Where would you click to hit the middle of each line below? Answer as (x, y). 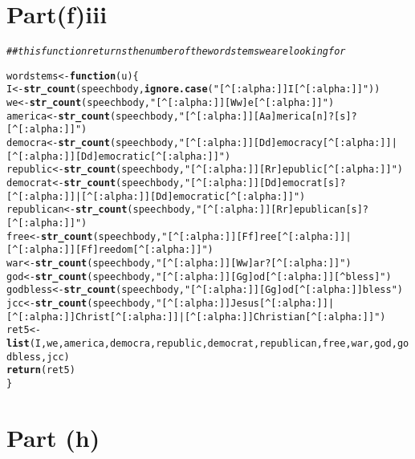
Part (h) (53, 437)
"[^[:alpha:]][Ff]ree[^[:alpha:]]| (256, 236)
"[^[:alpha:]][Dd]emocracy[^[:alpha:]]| (288, 143)
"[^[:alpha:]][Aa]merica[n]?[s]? (268, 116)
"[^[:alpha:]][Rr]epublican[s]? (283, 210)
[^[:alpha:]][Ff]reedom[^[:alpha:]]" (107, 250)
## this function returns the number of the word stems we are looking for (176, 52)
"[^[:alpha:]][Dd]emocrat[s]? (265, 183)
